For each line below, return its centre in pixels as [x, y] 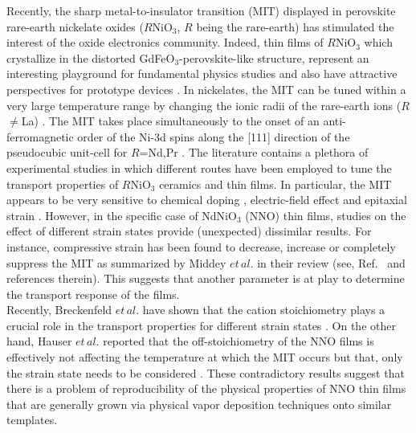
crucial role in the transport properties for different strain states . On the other [201, 325]
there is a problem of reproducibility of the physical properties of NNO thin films [206, 388]
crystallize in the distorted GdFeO [91, 57]
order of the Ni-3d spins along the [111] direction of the [214, 136]
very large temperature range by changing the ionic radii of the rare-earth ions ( [204, 105]
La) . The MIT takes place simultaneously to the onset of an [170, 121]
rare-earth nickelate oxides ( [75, 26]
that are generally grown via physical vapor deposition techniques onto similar [199, 404]
